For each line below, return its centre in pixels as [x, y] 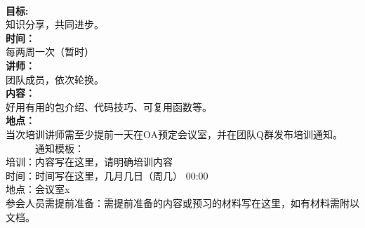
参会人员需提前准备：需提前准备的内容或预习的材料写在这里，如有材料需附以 [182, 202]
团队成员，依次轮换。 [55, 79]
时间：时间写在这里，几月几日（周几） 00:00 [107, 175]
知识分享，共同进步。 [55, 24]
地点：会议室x [38, 189]
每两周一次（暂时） [50, 52]
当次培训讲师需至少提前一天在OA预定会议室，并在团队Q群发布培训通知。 [174, 134]
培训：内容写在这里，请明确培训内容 [89, 162]
